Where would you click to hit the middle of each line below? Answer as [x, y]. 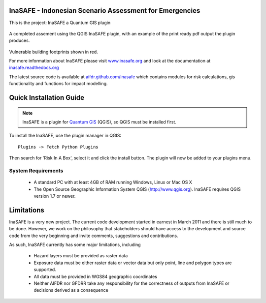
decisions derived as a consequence [71, 290]
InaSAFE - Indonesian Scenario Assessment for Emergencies [105, 11]
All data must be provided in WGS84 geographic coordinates [96, 276]
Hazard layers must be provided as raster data [81, 256]
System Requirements [36, 171]
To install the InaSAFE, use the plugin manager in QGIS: [65, 136]
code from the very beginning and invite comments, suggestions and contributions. [94, 236]
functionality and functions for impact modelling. [58, 84]
